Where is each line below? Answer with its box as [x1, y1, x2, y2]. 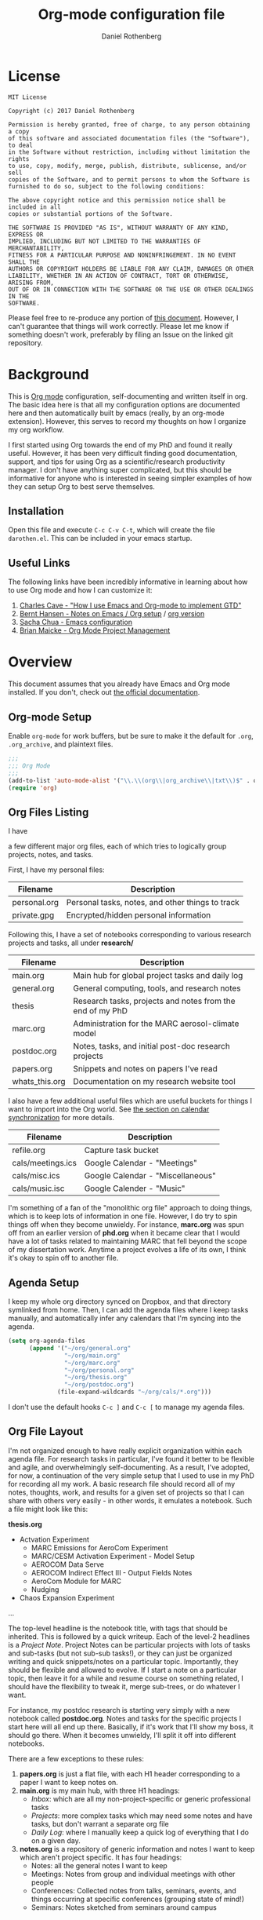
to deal [8, 141, 34, 149]
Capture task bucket [84, 1144, 159, 1155]
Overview [8, 653, 73, 671]
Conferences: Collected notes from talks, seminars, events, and [31, 1885, 236, 1895]
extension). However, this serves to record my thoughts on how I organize [8, 416, 247, 425]
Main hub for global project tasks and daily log [73, 970, 243, 981]
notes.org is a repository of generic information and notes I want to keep [19, 1844, 255, 1853]
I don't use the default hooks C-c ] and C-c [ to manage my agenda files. [8, 1403, 245, 1411]
